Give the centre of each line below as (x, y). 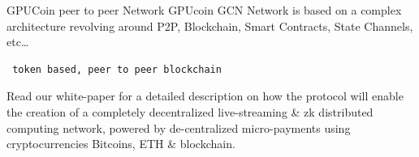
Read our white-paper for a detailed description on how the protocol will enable (205, 96)
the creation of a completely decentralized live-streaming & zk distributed (190, 111)
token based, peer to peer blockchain (117, 69)
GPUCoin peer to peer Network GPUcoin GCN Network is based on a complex (204, 10)
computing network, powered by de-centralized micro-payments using (179, 127)
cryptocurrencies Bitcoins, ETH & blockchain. (121, 144)
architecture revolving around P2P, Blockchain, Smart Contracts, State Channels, (210, 25)
